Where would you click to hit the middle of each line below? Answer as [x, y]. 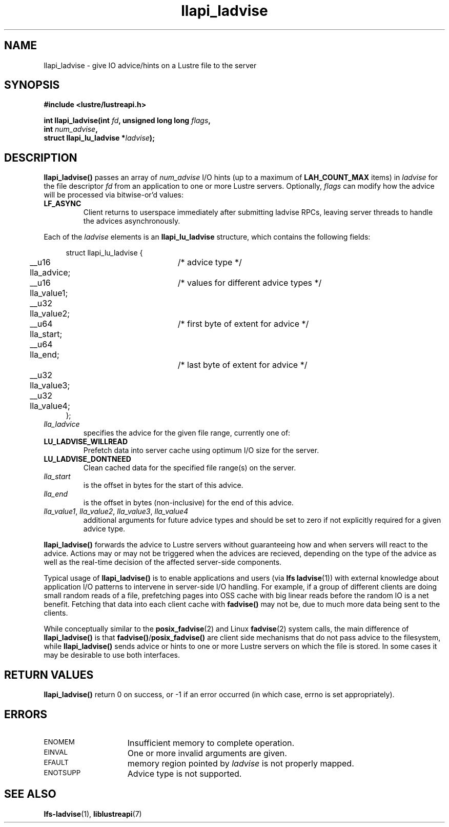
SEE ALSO [30, 794]
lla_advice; [50, 273]
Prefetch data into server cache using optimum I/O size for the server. [201, 450]
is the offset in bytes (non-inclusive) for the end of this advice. [188, 503]
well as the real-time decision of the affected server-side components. [163, 562]
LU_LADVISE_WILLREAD [86, 442]
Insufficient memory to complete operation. [211, 743]
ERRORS [26, 714]
